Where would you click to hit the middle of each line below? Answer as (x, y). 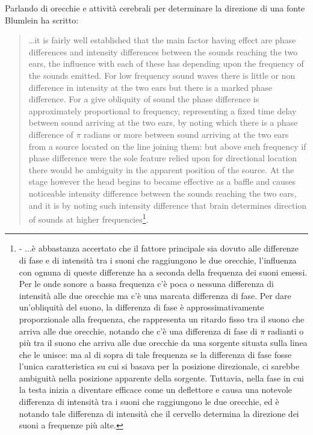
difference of (51, 134)
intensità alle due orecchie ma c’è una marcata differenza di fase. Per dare (155, 295)
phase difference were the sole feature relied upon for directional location (163, 158)
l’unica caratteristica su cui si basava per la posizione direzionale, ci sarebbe (159, 366)
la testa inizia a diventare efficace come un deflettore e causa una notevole (156, 390)
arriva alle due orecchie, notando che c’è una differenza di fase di (138, 331)
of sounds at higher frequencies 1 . (88, 218)
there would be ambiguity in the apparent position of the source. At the (161, 169)
